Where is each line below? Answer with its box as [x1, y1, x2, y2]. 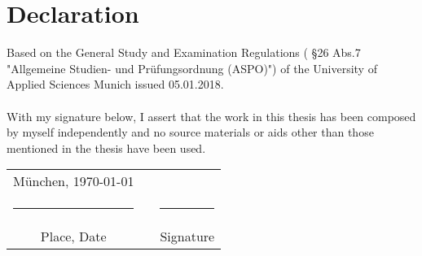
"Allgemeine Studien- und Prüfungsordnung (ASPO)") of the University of [7, 59, 377, 76]
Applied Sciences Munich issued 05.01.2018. [7, 76, 224, 93]
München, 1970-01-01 [13, 171, 134, 191]
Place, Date [40, 227, 107, 246]
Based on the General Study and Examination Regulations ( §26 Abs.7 [7, 44, 361, 61]
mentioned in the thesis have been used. [7, 139, 206, 156]
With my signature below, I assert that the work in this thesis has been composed [7, 107, 416, 124]
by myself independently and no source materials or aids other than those [7, 124, 374, 141]
